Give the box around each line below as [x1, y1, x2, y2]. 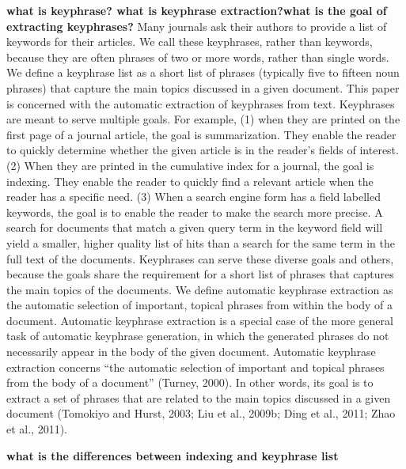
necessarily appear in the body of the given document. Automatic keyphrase [6, 343, 376, 360]
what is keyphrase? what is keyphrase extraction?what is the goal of [6, 2, 387, 18]
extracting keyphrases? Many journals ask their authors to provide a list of [6, 17, 387, 34]
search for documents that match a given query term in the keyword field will [6, 219, 383, 236]
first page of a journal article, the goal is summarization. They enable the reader [6, 126, 397, 142]
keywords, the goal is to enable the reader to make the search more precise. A [6, 203, 383, 220]
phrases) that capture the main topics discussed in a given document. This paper [6, 79, 400, 96]
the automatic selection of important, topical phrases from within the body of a [6, 297, 393, 313]
